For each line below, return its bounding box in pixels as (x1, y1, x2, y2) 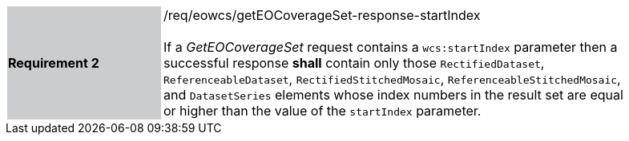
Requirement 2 (8, 55, 99, 71)
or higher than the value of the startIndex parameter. (163, 103, 482, 119)
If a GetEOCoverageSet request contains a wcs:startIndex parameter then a (163, 39, 618, 55)
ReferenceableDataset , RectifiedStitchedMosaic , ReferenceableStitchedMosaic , (163, 71, 621, 87)
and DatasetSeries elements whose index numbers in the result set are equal (163, 87, 623, 103)
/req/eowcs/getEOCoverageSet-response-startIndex (163, 7, 481, 23)
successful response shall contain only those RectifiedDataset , (163, 55, 545, 71)
